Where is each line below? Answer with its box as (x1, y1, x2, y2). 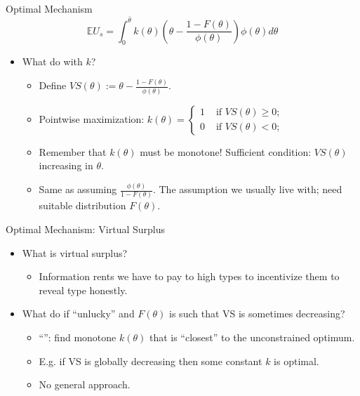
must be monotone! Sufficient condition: (140, 144, 312, 159)
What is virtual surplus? (22, 245, 128, 260)
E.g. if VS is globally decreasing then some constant (39, 353, 262, 368)
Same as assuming (39, 182, 117, 197)
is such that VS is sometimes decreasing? (169, 306, 345, 321)
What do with (22, 54, 83, 69)
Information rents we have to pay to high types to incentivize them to (39, 269, 340, 284)
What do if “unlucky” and (22, 306, 135, 321)
